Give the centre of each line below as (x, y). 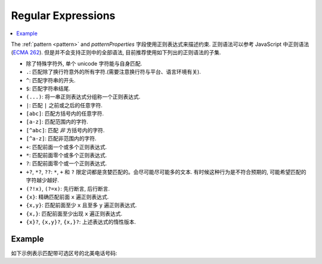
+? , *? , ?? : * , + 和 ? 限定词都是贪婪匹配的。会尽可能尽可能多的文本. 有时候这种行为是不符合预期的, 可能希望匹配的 (166, 172)
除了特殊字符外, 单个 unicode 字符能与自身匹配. (84, 63)
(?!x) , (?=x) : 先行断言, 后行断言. (68, 188)
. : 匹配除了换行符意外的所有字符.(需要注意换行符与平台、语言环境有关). (113, 72)
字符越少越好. (43, 180)
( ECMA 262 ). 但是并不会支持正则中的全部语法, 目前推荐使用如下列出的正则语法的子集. (116, 52)
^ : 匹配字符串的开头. (51, 80)
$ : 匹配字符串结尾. (48, 88)
